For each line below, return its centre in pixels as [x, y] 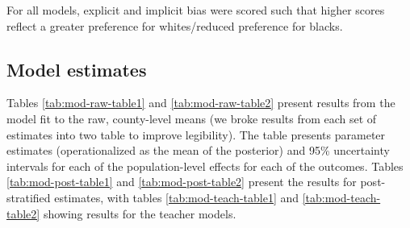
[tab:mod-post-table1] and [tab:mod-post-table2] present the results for [182, 182]
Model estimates [77, 69]
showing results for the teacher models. [140, 213]
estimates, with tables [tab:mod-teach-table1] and [177, 197]
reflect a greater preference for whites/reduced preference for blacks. [175, 25]
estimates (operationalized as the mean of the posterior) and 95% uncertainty [198, 150]
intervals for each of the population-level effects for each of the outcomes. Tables [205, 166]
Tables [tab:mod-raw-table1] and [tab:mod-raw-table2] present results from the [201, 103]
